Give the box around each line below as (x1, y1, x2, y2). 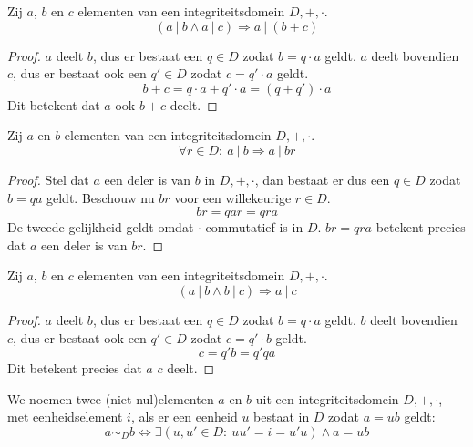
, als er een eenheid (130, 407, 238, 426)
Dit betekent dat (7, 95, 100, 114)
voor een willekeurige (174, 188, 292, 207)
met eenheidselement (7, 407, 123, 426)
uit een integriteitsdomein (255, 389, 399, 408)
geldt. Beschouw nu (46, 188, 155, 207)
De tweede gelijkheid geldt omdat (7, 218, 194, 237)
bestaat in (253, 407, 310, 426)
